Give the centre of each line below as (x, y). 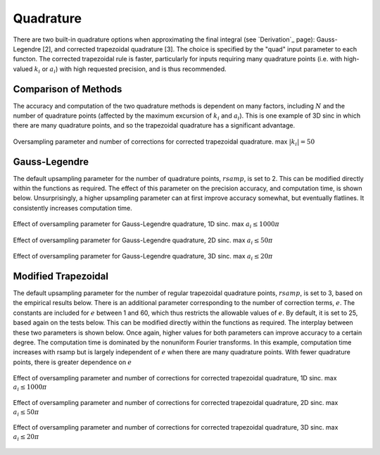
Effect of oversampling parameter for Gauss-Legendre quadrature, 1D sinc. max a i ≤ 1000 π (146, 225)
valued (23, 69)
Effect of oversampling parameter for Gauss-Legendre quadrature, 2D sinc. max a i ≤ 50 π (143, 241)
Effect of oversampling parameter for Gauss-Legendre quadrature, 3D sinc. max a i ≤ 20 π (143, 257)
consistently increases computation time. (73, 208)
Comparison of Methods (68, 89)
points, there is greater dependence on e (72, 362)
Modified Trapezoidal (61, 276)
